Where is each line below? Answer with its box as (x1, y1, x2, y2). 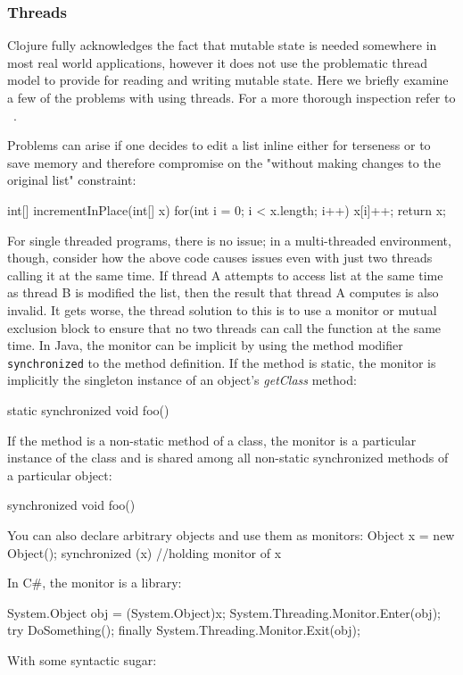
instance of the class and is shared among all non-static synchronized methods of (7, 448, 449, 467)
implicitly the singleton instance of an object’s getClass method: (7, 371, 357, 389)
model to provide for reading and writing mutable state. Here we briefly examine (7, 71, 449, 89)
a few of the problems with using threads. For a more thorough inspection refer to (7, 88, 456, 106)
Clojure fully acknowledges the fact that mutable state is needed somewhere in (7, 36, 437, 54)
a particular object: (7, 465, 112, 484)
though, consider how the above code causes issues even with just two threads (7, 248, 433, 267)
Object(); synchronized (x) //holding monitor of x (7, 543, 282, 562)
